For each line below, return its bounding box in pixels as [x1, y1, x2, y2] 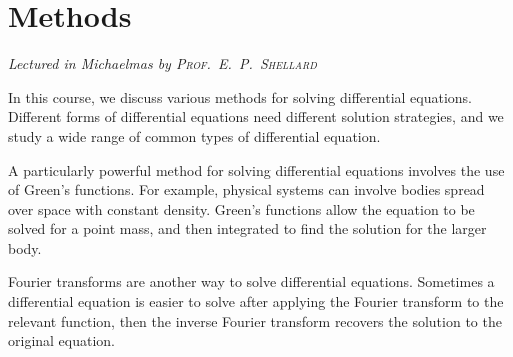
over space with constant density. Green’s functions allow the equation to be [8, 198, 475, 219]
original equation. [8, 330, 116, 351]
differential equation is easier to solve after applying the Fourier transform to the [8, 291, 504, 312]
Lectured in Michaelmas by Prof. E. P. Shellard [8, 53, 317, 74]
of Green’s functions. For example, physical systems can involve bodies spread [8, 179, 485, 200]
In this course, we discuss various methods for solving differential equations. [8, 86, 473, 107]
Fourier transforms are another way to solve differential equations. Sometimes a [8, 271, 495, 292]
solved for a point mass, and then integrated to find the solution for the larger [8, 218, 487, 239]
